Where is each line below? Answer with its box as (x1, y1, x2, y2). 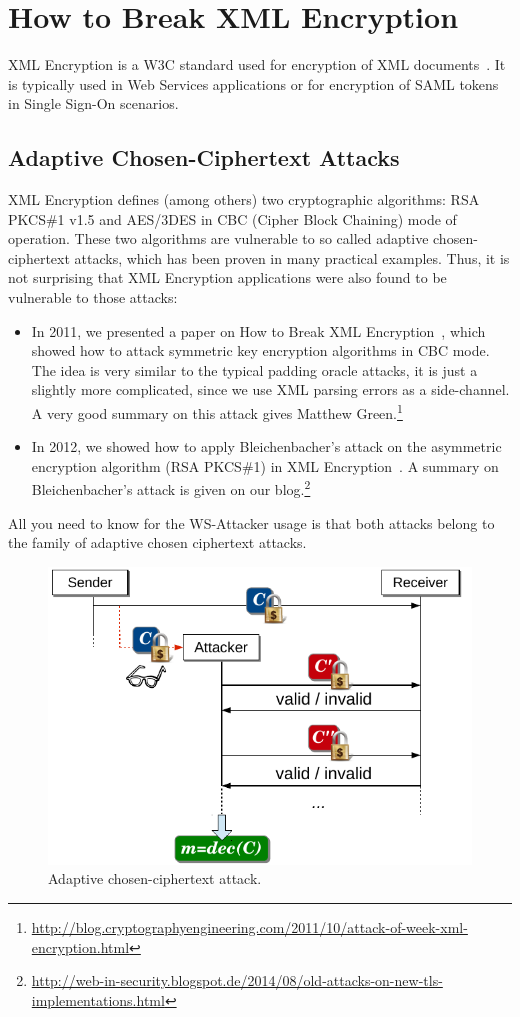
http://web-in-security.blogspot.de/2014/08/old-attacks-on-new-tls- (31, 970, 443, 991)
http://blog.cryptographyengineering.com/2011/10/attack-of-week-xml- (31, 916, 468, 937)
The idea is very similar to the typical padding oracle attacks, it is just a (31, 359, 478, 380)
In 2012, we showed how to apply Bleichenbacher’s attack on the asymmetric (31, 436, 502, 457)
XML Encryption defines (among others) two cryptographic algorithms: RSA (8, 189, 480, 210)
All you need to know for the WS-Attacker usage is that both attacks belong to (8, 512, 495, 533)
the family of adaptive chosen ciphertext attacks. (8, 532, 307, 553)
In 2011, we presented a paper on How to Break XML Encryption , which (31, 320, 486, 341)
